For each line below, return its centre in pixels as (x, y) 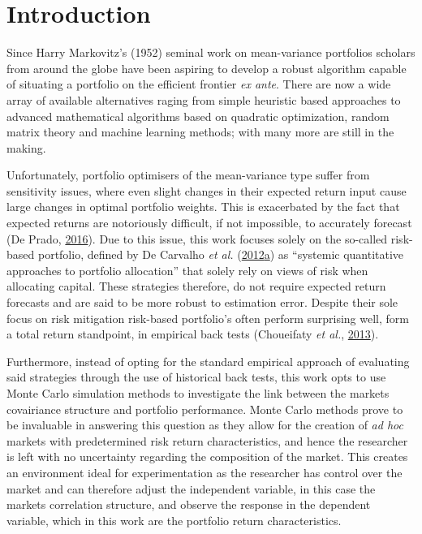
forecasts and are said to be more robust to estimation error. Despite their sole (202, 302)
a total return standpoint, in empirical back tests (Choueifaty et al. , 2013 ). (193, 334)
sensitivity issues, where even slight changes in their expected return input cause (207, 190)
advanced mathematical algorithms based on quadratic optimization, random (198, 116)
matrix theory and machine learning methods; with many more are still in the (200, 132)
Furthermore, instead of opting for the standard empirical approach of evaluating (208, 361)
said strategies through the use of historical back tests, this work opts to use (196, 377)
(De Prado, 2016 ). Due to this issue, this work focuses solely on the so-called (197, 238)
